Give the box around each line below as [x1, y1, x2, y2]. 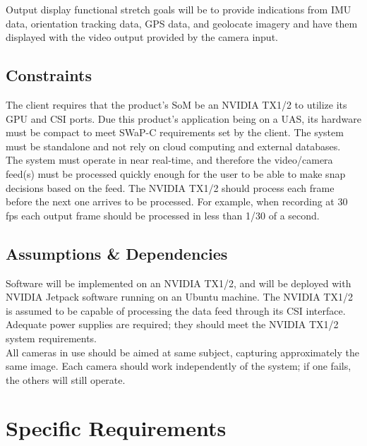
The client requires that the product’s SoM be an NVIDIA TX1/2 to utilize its [6, 97, 347, 111]
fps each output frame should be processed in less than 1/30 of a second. [6, 207, 320, 222]
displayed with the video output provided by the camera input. [6, 30, 278, 44]
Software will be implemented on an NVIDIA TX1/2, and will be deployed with [6, 275, 351, 290]
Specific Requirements [6, 414, 227, 442]
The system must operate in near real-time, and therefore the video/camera [6, 152, 333, 167]
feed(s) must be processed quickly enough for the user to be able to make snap [6, 166, 346, 181]
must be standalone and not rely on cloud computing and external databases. [6, 138, 341, 153]
